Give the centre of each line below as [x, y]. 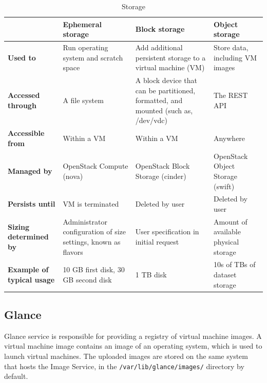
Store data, [231, 47]
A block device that [166, 80]
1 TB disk [151, 274]
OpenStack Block [163, 166]
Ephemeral [82, 24]
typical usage [31, 279]
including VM [235, 57]
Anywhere [229, 138]
